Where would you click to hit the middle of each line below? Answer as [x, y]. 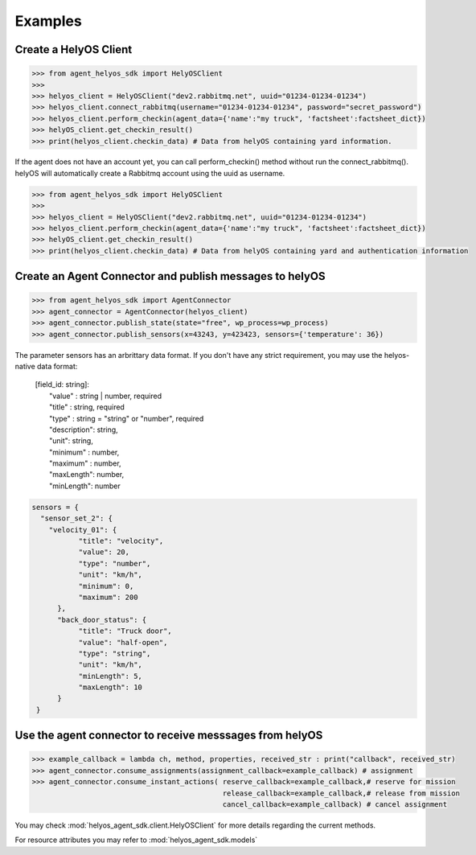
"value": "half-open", [123, 642]
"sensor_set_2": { [76, 518]
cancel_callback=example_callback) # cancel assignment [335, 805]
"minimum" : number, [84, 452]
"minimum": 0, [106, 586]
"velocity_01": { [83, 530]
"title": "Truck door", [125, 631]
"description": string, [84, 430]
